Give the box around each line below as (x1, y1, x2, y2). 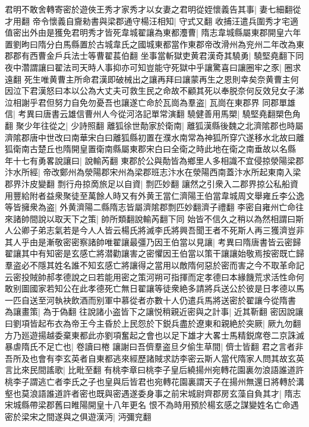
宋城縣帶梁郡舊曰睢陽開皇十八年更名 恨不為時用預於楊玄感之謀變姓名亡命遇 (5, 398, 299, 411)
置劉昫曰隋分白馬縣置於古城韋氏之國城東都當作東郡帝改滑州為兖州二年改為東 (5, 37, 304, 50)
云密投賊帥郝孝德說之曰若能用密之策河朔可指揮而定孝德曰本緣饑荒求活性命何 (5, 270, 304, 283)
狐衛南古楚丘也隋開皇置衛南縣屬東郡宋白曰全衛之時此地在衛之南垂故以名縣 (5, 143, 296, 155)
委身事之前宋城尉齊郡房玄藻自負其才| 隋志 (137, 387, 301, 399)
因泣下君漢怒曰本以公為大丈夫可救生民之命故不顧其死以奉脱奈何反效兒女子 (5, 84, 296, 97)
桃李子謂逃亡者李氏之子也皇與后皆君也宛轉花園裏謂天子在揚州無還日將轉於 (5, 375, 296, 387)
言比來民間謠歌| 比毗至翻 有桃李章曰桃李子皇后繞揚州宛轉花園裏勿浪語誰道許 (5, 363, 304, 376)
